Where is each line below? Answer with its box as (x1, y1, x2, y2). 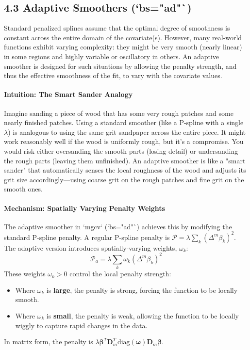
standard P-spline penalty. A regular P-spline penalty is (4, 232, 170, 242)
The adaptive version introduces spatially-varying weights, (4, 242, 177, 253)
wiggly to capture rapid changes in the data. (15, 320, 148, 330)
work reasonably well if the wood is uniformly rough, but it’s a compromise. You (4, 136, 244, 146)
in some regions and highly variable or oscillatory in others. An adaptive (4, 51, 219, 61)
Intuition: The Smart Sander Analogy (4, 89, 133, 99)
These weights (4, 269, 46, 279)
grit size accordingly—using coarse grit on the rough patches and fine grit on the (4, 174, 244, 184)
